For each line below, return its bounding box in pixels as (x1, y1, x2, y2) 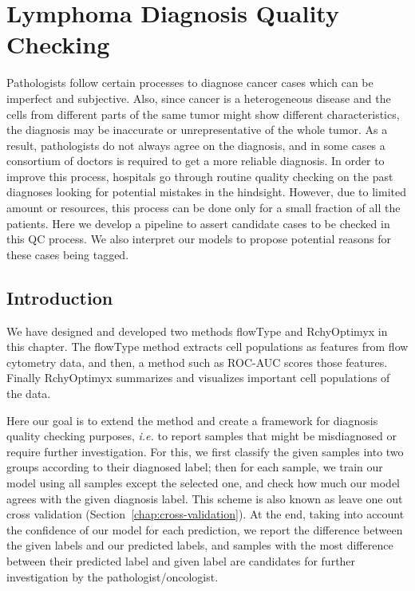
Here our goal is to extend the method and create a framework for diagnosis (6, 412, 378, 428)
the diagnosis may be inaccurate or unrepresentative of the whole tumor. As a (6, 121, 388, 138)
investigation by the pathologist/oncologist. (6, 568, 219, 585)
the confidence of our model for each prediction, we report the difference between (6, 521, 403, 538)
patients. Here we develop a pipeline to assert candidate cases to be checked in (6, 215, 390, 231)
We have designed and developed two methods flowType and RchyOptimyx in (6, 322, 388, 339)
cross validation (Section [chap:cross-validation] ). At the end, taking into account (6, 506, 405, 522)
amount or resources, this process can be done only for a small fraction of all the (6, 199, 401, 216)
